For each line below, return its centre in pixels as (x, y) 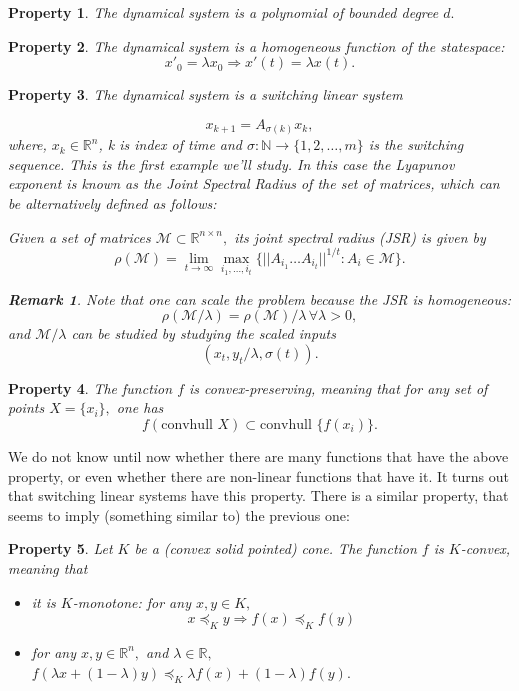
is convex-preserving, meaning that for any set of (338, 387)
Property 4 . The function (90, 387)
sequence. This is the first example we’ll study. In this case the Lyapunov (231, 163)
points (26, 407)
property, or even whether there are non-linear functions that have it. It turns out (259, 475)
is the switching (416, 144)
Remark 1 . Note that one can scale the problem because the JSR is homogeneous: (259, 298)
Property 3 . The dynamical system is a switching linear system (205, 94)
